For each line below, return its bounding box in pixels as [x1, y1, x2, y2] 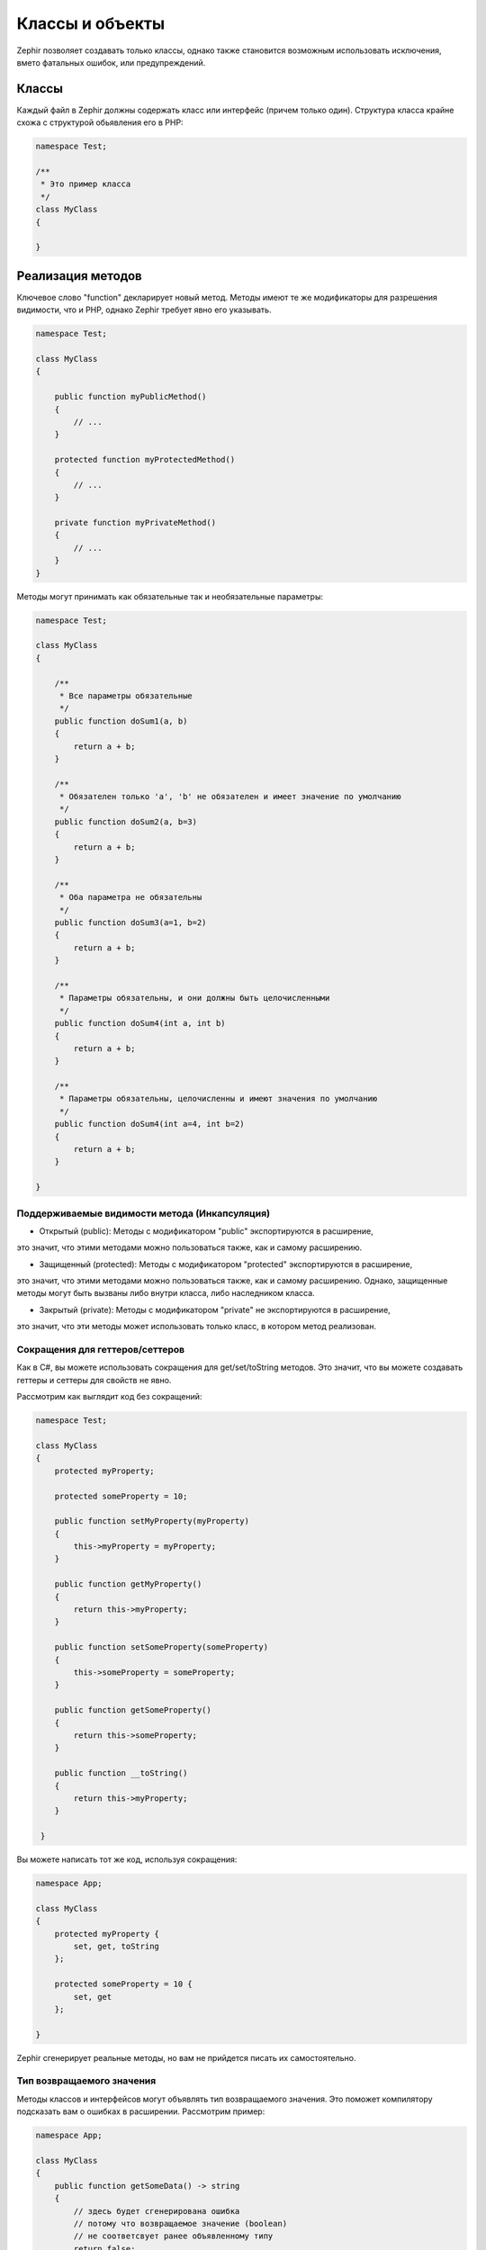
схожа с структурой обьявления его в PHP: [16, 117, 184, 128]
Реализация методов [16, 268, 143, 283]
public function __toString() [54, 1768, 188, 1778]
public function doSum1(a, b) [54, 715, 188, 726]
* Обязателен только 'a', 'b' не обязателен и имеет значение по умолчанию [58, 792, 401, 802]
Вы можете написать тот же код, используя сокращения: [16, 1854, 238, 1865]
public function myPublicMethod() [54, 391, 207, 402]
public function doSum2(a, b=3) [54, 816, 198, 827]
